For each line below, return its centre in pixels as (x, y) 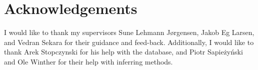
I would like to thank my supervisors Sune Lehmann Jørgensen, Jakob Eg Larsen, (129, 32)
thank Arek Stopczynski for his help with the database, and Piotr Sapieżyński (123, 52)
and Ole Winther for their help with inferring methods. (88, 61)
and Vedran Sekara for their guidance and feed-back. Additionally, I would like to (129, 42)
